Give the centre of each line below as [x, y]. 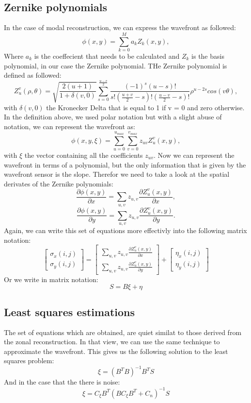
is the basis [208, 56]
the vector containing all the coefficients [84, 155]
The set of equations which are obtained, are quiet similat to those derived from [123, 332]
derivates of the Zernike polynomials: [59, 183]
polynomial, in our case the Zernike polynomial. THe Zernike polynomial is [116, 65]
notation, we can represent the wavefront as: [70, 126]
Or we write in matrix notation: [51, 279]
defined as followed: [33, 75]
